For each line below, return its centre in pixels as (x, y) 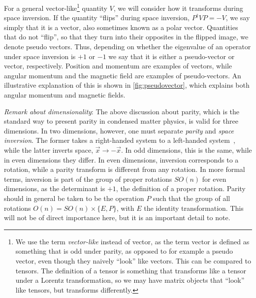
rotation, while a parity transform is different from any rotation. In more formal (125, 169)
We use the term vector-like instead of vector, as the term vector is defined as (132, 241)
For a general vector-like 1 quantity (56, 7)
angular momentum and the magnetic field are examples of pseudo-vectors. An (123, 75)
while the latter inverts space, (49, 149)
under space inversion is (40, 56)
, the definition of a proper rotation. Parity (181, 188)
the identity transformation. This (194, 208)
